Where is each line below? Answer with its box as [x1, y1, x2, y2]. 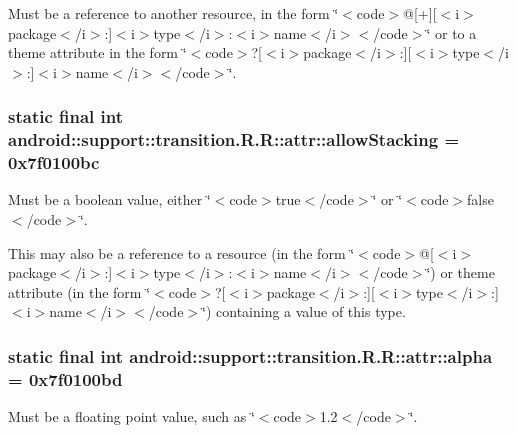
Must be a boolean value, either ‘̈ [8, 189, 211, 210]
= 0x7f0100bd [8, 366, 123, 391]
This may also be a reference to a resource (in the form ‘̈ [8, 242, 355, 263]
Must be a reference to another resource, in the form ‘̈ [8, 3, 339, 23]
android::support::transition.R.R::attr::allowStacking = [8, 127, 460, 152]
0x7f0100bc [8, 150, 100, 175]
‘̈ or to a [426, 22, 477, 43]
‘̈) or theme [426, 262, 495, 283]
